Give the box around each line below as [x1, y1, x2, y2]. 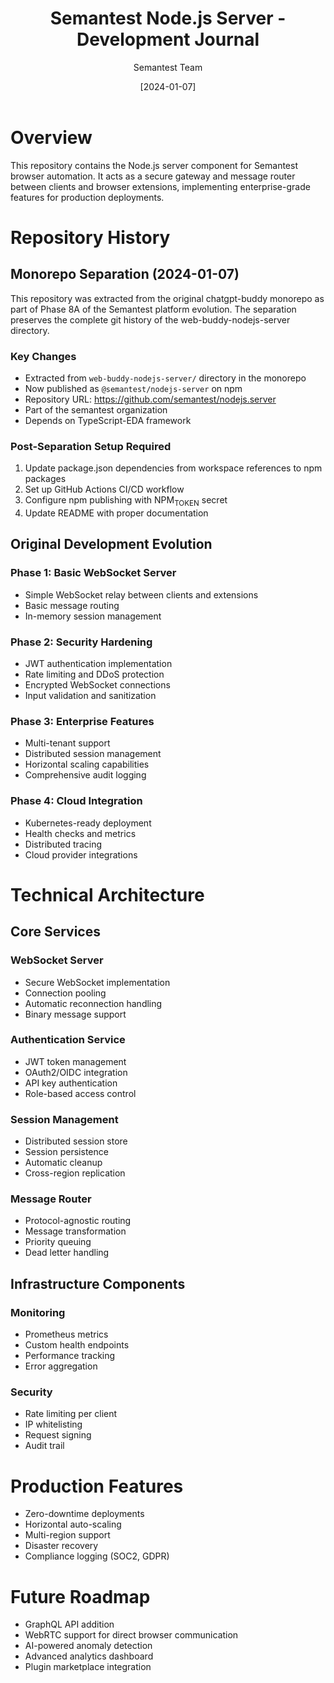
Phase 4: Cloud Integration [10, 794, 143, 808]
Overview [10, 126, 93, 149]
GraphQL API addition [24, 1618, 115, 1631]
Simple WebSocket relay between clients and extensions [24, 588, 259, 601]
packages [24, 473, 67, 485]
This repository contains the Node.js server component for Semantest [10, 159, 299, 171]
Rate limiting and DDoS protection [24, 668, 165, 681]
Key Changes [10, 349, 77, 363]
